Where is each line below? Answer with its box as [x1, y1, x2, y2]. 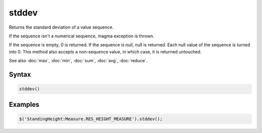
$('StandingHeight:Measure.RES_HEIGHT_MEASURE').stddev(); [19, 116, 163, 121]
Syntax [9, 70, 31, 79]
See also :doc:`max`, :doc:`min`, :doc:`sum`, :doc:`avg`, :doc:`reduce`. [9, 58, 148, 64]
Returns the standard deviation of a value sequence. [9, 24, 114, 30]
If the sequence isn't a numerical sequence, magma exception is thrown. [9, 33, 155, 39]
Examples [9, 100, 40, 109]
